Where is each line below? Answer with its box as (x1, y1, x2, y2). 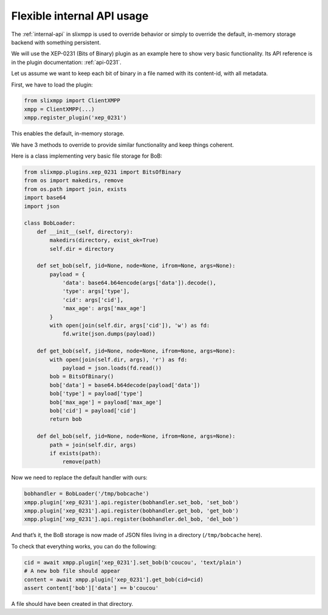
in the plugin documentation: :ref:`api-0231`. (11, 58, 121, 66)
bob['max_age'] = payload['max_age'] (49, 399, 162, 406)
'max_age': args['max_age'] (62, 305, 146, 312)
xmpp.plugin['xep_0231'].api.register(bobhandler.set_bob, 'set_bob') (24, 499, 239, 505)
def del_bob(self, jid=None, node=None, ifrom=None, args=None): (36, 433, 236, 440)
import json (24, 203, 60, 209)
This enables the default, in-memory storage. (11, 130, 125, 137)
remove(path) (62, 459, 101, 465)
